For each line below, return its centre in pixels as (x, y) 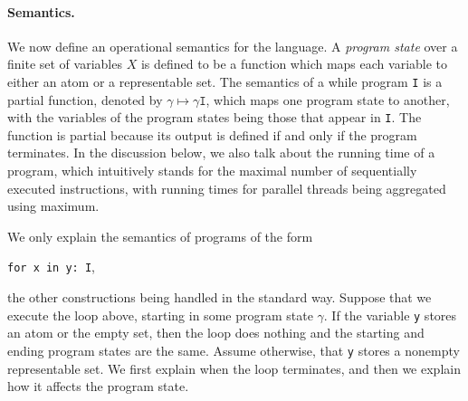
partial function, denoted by (85, 99)
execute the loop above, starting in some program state (160, 315)
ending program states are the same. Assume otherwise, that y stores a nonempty (234, 350)
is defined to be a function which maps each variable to (294, 64)
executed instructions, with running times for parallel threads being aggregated (227, 188)
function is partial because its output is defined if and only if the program (212, 134)
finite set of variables (65, 64)
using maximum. (53, 206)
